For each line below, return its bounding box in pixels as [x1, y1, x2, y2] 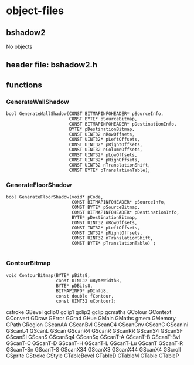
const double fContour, [56, 293, 114, 299]
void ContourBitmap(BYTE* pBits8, [6, 272, 91, 278]
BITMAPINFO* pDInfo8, [56, 288, 109, 294]
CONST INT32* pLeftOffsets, [71, 225, 141, 231]
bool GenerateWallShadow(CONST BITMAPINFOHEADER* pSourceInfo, [6, 111, 164, 117]
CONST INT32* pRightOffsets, [71, 230, 143, 236]
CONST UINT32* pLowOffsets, [69, 152, 138, 158]
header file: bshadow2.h [6, 60, 98, 70]
